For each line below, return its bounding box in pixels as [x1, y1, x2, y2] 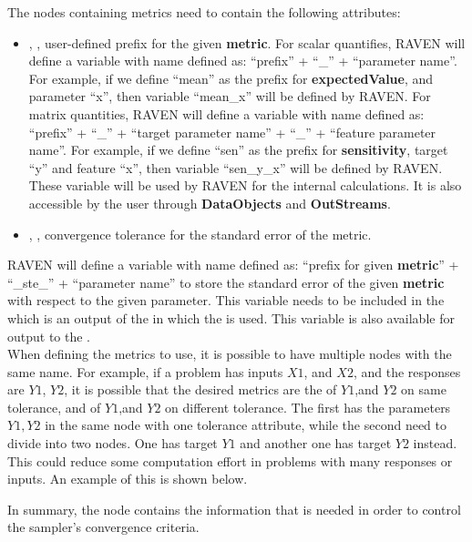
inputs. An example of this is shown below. [7, 469, 248, 488]
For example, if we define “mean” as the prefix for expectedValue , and [28, 68, 434, 87]
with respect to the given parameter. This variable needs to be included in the [7, 291, 445, 310]
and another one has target [240, 434, 392, 453]
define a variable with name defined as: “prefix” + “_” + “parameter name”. [28, 51, 457, 70]
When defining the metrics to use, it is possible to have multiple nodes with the [7, 344, 452, 363]
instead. [413, 434, 457, 453]
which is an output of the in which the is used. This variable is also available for [7, 308, 455, 327]
